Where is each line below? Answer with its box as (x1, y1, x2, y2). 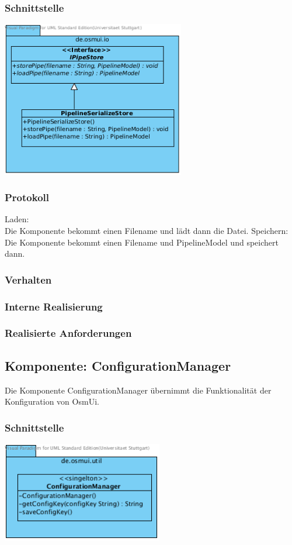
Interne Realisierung (5, 299, 103, 313)
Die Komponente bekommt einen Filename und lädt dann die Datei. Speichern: (5, 224, 288, 236)
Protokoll (5, 190, 49, 205)
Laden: (5, 213, 29, 225)
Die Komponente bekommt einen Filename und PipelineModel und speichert (5, 236, 279, 248)
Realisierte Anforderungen (5, 326, 132, 340)
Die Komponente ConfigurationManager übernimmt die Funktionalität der (5, 384, 272, 396)
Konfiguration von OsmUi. (5, 395, 99, 408)
